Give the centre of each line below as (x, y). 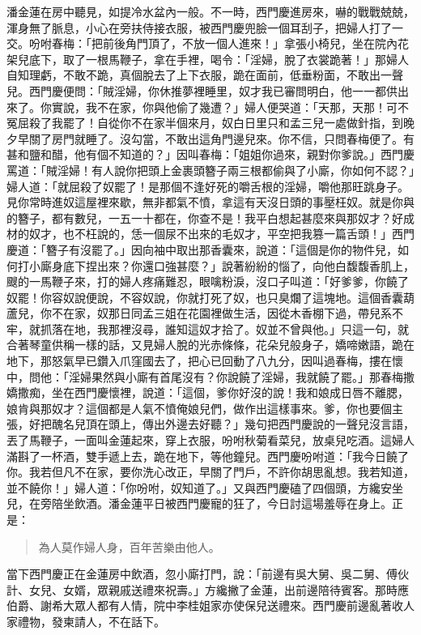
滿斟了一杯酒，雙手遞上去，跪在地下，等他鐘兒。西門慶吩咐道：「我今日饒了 (208, 456)
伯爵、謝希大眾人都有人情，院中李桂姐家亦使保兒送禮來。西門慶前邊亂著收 (205, 605)
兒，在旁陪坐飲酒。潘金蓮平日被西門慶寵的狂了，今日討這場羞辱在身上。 (199, 503)
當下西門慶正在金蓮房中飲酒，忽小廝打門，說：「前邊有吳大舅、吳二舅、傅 (202, 574)
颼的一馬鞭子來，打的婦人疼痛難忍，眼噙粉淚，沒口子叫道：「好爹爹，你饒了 (208, 281)
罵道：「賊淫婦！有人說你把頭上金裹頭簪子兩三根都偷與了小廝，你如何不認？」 (210, 170)
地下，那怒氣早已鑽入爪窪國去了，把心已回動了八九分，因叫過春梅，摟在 (199, 361)
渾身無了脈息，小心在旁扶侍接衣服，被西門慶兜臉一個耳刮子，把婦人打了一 (205, 27)
